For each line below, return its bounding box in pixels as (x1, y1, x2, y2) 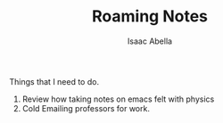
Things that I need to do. (9, 76, 100, 86)
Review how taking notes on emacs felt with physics (21, 94, 215, 104)
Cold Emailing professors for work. (21, 102, 150, 113)
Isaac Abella (128, 36, 172, 46)
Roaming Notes (92, 6, 208, 27)
